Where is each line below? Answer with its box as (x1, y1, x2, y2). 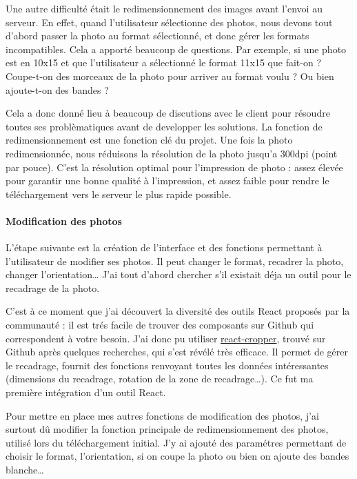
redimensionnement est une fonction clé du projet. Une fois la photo (6, 133, 293, 147)
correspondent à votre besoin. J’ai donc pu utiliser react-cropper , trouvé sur (6, 331, 326, 345)
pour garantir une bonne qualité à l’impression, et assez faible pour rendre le (6, 173, 329, 188)
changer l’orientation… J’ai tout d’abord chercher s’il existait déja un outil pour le (6, 267, 351, 282)
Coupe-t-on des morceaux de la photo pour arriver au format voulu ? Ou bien (6, 68, 334, 83)
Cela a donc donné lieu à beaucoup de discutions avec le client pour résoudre (6, 106, 330, 120)
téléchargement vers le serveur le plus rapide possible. (6, 186, 232, 201)
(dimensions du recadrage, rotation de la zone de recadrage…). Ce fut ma (6, 371, 314, 386)
